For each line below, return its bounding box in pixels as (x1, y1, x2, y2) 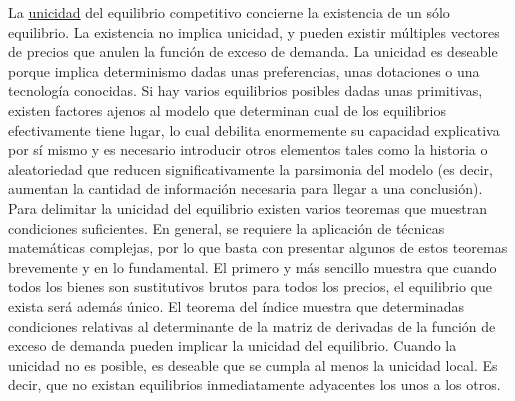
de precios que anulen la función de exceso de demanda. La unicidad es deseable (8, 41, 498, 62)
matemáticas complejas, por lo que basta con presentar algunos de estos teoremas (8, 237, 508, 258)
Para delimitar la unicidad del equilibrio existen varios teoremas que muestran (8, 197, 488, 218)
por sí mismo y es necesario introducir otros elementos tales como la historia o (8, 139, 488, 160)
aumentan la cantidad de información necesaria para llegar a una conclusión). (8, 178, 483, 199)
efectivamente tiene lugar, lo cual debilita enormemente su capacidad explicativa (8, 119, 500, 140)
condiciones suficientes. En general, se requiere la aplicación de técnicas (8, 217, 445, 238)
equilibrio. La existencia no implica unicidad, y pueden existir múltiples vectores (8, 21, 500, 42)
